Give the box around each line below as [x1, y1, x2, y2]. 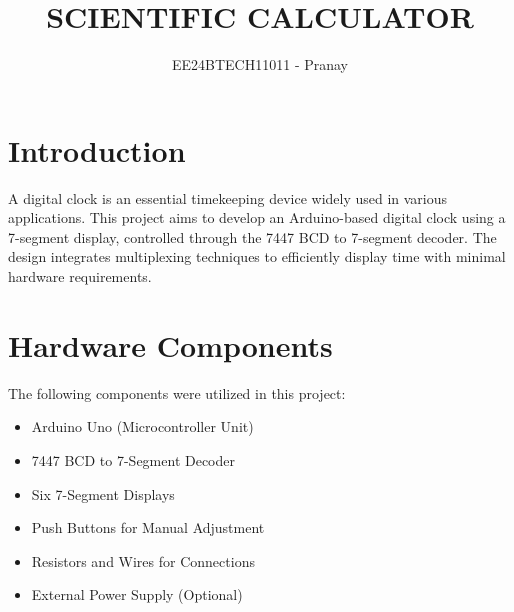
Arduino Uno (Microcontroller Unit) [31, 416, 254, 437]
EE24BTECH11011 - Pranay [171, 54, 349, 75]
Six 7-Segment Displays [31, 483, 175, 504]
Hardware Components [8, 324, 333, 365]
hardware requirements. [8, 266, 152, 287]
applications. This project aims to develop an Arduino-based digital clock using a [8, 207, 506, 228]
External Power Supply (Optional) [31, 584, 243, 605]
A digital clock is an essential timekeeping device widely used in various [8, 187, 448, 208]
